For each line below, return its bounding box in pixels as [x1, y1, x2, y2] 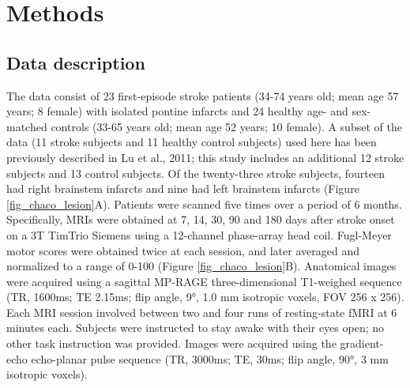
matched [6, 118, 47, 134]
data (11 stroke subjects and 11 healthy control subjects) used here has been [6, 134, 377, 150]
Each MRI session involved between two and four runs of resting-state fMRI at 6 [6, 303, 397, 320]
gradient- [340, 335, 384, 352]
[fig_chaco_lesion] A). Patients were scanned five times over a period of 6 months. [6, 195, 402, 212]
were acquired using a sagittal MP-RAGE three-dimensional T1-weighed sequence [6, 273, 402, 289]
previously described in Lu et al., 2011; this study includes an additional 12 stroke [6, 149, 404, 165]
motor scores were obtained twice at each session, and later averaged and [6, 242, 359, 258]
